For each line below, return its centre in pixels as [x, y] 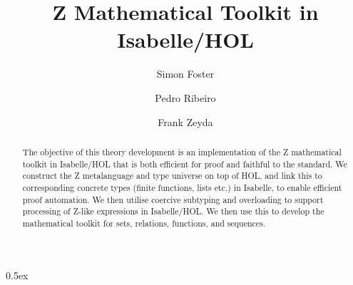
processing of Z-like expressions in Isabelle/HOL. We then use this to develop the [173, 211]
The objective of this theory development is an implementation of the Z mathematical [182, 151]
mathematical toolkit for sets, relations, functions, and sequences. [144, 223]
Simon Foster [185, 74]
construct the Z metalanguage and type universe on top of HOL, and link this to [172, 176]
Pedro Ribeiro [185, 97]
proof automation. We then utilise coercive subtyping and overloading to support [173, 199]
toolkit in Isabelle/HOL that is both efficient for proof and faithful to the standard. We [185, 164]
